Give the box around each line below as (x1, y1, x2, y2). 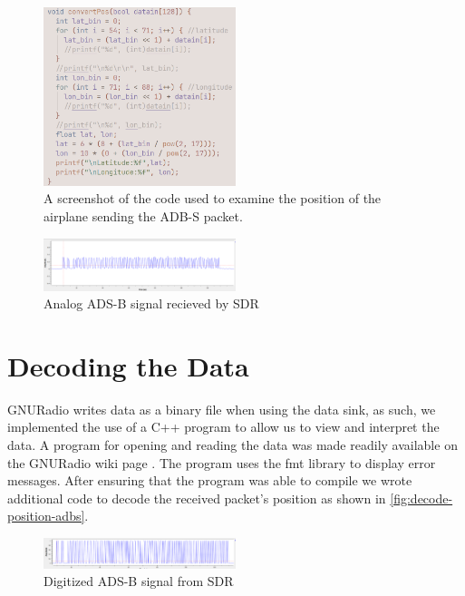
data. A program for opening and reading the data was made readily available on (7, 435, 458, 454)
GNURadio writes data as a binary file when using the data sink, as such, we (7, 399, 436, 418)
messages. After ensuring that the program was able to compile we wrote (7, 471, 412, 490)
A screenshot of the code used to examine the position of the (44, 189, 382, 208)
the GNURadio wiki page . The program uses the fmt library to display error (7, 453, 436, 472)
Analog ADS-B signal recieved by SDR (44, 294, 259, 313)
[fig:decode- (390, 488, 453, 507)
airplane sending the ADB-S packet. (44, 206, 243, 225)
